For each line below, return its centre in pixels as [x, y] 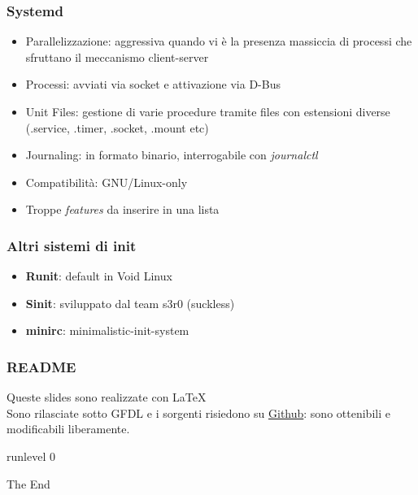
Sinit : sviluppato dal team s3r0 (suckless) [130, 303]
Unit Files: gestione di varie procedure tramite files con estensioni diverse [208, 111]
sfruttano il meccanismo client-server [117, 56]
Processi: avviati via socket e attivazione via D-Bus [153, 84]
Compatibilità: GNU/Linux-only [107, 182]
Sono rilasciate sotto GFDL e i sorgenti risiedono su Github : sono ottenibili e [198, 412]
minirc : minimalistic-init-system [107, 330]
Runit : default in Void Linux [99, 276]
